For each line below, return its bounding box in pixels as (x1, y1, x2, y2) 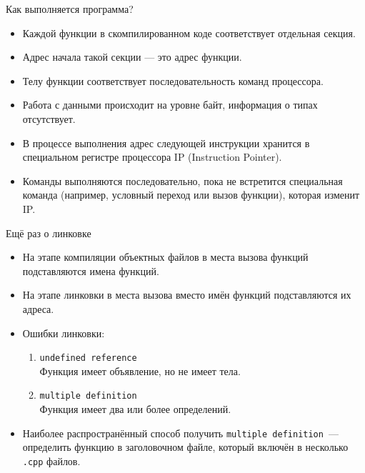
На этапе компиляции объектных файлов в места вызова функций (22, 249, 309, 264)
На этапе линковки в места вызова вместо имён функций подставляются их (22, 287, 351, 302)
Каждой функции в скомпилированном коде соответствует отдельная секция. (22, 25, 356, 40)
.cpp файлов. (22, 453, 81, 468)
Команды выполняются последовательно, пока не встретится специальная (22, 173, 343, 188)
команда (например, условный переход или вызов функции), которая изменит (22, 187, 360, 202)
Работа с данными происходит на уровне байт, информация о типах (22, 97, 318, 112)
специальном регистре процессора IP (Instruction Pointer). (22, 149, 282, 164)
